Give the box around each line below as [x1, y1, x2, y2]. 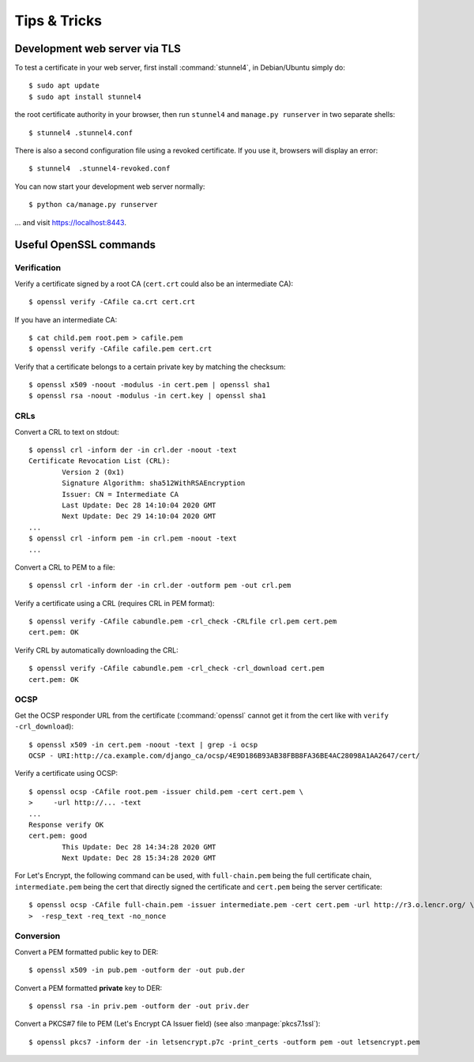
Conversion [14, 931, 61, 942]
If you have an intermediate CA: [14, 314, 118, 324]
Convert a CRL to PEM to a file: [14, 562, 115, 572]
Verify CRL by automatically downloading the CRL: [14, 645, 179, 655]
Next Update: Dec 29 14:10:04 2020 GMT [62, 512, 216, 521]
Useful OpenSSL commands [14, 238, 156, 252]
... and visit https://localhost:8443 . [14, 217, 126, 227]
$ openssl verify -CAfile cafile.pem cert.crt [28, 345, 213, 353]
